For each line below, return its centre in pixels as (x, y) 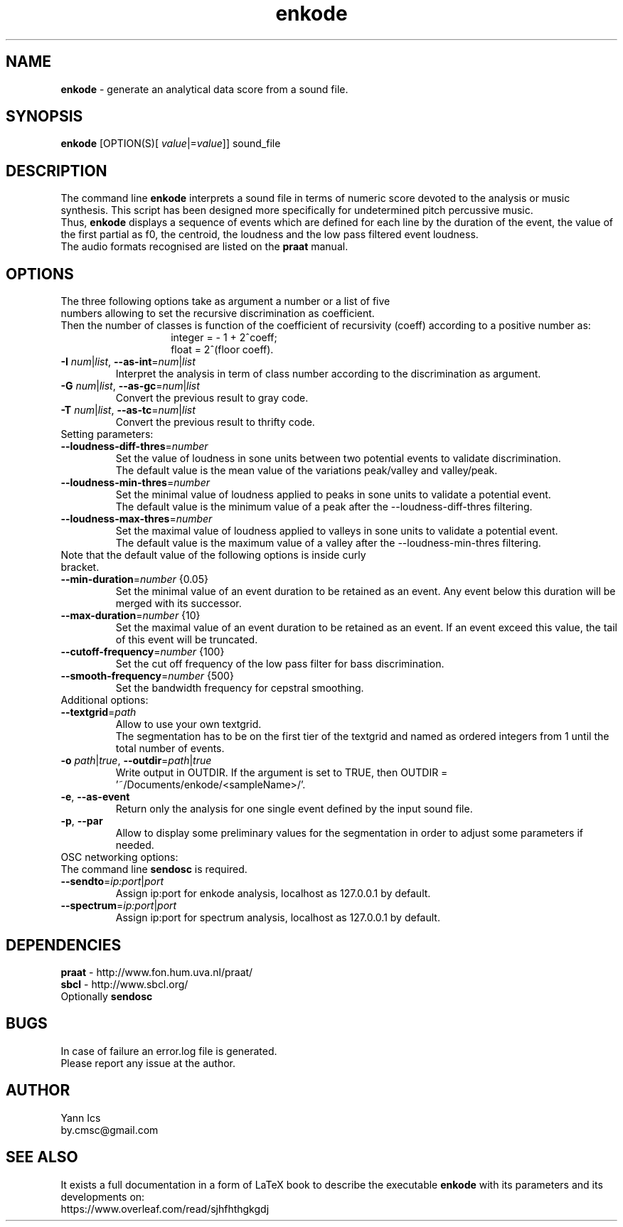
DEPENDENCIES (64, 945)
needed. (135, 845)
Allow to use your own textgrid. (188, 724)
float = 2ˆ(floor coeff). (222, 350)
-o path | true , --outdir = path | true (136, 761)
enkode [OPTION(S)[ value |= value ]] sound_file (171, 144)
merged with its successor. (179, 604)
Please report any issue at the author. (148, 1063)
